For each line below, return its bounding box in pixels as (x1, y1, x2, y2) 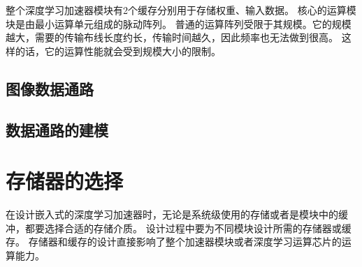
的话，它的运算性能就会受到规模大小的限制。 (15, 43, 221, 58)
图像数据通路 (6, 77, 94, 99)
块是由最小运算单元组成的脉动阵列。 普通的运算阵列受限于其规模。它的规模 (6, 16, 352, 31)
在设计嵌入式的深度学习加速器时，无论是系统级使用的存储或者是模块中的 (6, 207, 338, 222)
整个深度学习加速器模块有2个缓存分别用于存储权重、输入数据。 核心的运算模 (6, 3, 356, 17)
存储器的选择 (6, 167, 124, 195)
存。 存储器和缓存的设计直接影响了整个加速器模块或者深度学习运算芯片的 (6, 234, 342, 249)
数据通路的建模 (6, 119, 108, 140)
